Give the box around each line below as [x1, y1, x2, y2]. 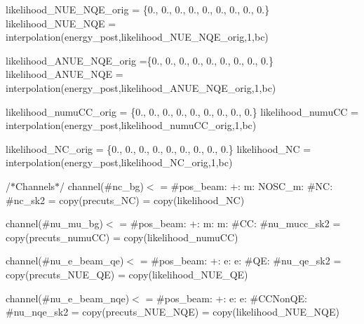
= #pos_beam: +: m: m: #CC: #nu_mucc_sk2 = [119, 216, 341, 231]
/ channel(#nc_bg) [60, 178, 144, 193]
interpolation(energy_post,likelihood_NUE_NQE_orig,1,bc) [6, 29, 269, 44]
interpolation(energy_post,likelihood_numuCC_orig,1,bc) [6, 118, 257, 133]
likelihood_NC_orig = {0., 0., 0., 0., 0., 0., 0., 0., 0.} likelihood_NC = [6, 141, 311, 156]
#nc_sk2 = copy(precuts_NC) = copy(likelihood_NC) [6, 192, 245, 207]
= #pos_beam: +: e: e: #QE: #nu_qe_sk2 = [140, 253, 342, 268]
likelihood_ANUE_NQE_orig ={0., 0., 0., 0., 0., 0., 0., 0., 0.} [6, 53, 274, 67]
